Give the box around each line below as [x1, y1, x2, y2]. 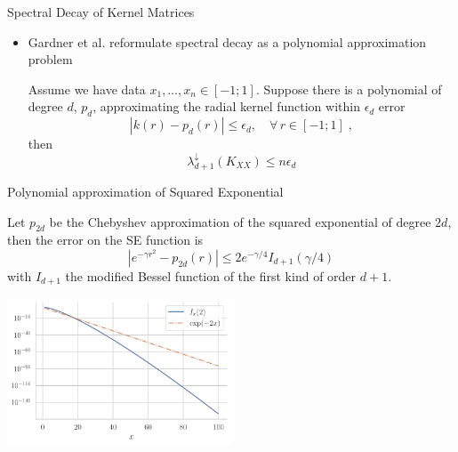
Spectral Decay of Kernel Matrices [7, 3, 195, 20]
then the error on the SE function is [7, 230, 204, 249]
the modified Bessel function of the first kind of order [65, 266, 357, 285]
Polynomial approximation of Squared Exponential [7, 182, 284, 200]
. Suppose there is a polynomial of [255, 79, 442, 98]
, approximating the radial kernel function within [92, 97, 360, 116]
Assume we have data [28, 79, 146, 98]
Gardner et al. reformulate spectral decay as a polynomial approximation [28, 32, 427, 51]
